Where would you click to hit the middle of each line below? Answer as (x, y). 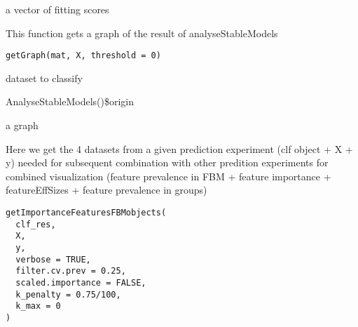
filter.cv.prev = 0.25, (71, 271)
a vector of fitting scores (57, 9)
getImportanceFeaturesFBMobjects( (86, 213)
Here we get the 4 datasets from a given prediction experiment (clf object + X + (179, 148)
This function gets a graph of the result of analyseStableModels (142, 33)
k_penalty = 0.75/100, (68, 294)
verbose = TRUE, (53, 259)
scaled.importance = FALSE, (81, 282)
